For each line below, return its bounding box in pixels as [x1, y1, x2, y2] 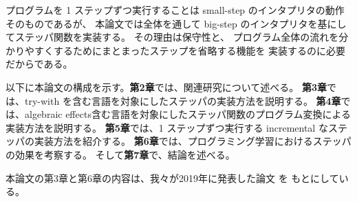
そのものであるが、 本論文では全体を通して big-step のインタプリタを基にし [6, 16, 347, 30]
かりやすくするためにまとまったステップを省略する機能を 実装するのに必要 [6, 43, 346, 57]
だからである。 [6, 57, 73, 71]
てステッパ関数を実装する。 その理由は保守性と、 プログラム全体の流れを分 [6, 30, 349, 44]
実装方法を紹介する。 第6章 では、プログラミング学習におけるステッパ [34, 134, 351, 148]
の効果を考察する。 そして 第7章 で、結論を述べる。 [6, 147, 235, 161]
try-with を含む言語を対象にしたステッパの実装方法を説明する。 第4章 [24, 93, 341, 108]
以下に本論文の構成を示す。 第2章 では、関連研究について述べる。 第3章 [6, 79, 327, 94]
